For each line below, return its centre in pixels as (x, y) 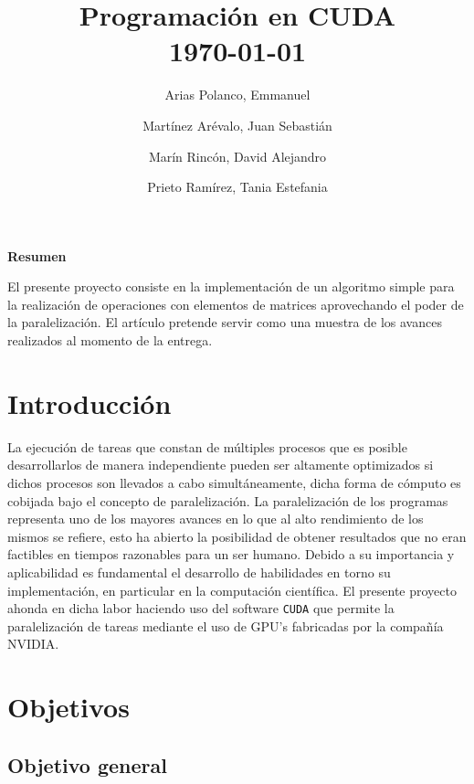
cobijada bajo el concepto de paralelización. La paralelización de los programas (228, 500)
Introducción (90, 403)
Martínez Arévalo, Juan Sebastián (237, 125)
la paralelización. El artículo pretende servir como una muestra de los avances (225, 322)
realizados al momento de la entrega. (110, 340)
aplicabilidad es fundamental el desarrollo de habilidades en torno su (199, 572)
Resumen (37, 255)
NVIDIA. (33, 644)
